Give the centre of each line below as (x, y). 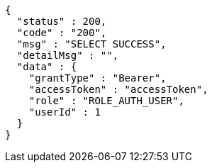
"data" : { (47, 67)
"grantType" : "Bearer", (97, 78)
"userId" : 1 (65, 112)
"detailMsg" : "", (68, 55)
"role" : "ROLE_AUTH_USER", (106, 101)
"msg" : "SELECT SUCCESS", (91, 44)
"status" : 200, (62, 21)
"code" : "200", (62, 33)
